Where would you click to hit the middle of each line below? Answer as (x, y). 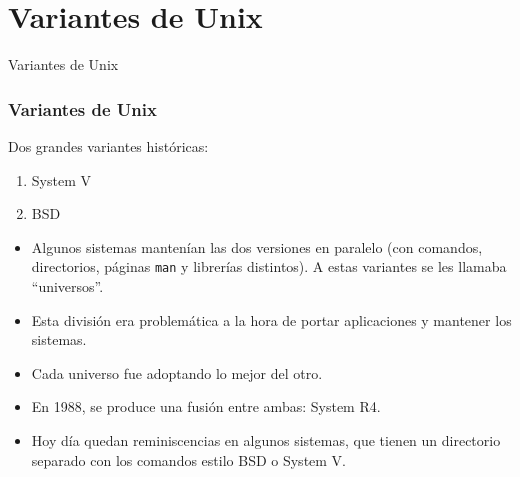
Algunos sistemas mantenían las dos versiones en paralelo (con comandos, (257, 246)
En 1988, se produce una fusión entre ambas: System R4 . (206, 406)
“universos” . (67, 285)
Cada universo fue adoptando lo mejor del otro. (177, 372)
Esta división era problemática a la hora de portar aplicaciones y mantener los (271, 319)
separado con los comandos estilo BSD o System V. (189, 459)
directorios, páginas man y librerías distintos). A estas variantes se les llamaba (269, 266)
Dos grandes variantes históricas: (108, 145)
